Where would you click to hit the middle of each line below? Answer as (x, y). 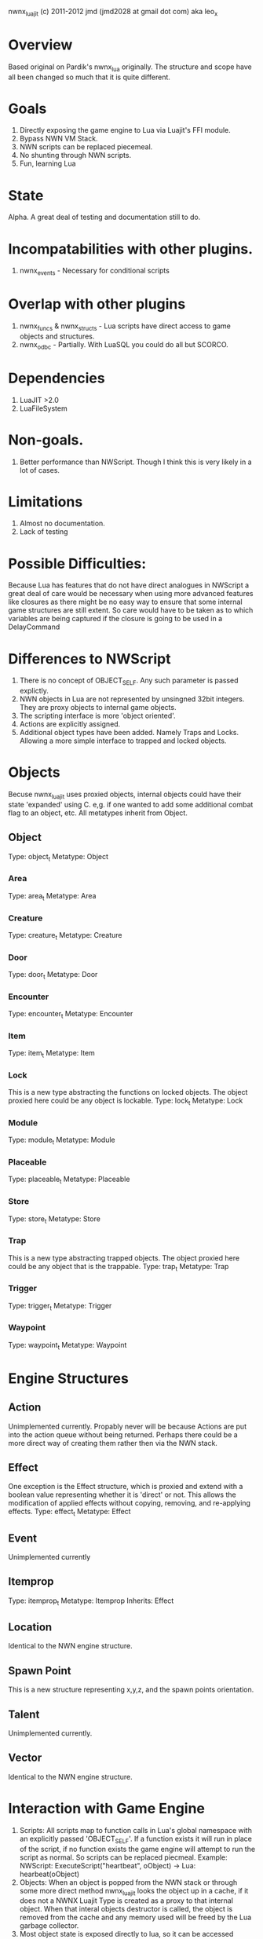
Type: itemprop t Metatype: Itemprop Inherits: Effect (91, 1601)
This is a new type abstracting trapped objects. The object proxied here (124, 1258)
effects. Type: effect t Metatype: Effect (69, 1513)
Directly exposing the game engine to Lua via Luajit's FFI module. (125, 130)
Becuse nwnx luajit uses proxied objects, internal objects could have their (125, 795)
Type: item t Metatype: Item (52, 1054)
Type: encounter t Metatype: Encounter (71, 1015)
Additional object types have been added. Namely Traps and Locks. (129, 733)
